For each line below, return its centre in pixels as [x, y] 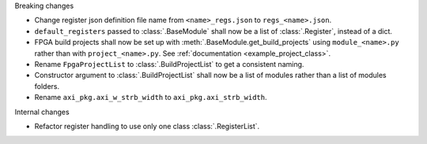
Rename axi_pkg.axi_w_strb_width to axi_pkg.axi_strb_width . [151, 98]
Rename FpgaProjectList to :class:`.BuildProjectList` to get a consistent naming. [169, 64]
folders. [47, 86]
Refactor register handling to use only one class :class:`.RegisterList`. [147, 126]
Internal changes [42, 112]
